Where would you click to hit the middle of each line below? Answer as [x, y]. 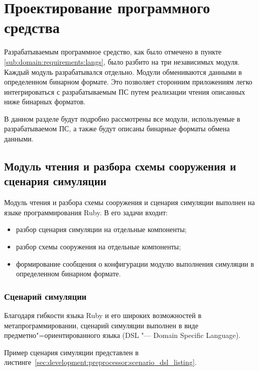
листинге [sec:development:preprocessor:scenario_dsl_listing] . [101, 362]
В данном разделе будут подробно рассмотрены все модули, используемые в [122, 118]
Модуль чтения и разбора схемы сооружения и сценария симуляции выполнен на [129, 202]
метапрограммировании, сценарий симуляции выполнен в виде [101, 325]
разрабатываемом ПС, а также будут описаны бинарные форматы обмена [117, 129]
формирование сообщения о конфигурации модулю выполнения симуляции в [135, 263]
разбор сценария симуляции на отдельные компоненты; [101, 229]
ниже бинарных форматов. [45, 102]
